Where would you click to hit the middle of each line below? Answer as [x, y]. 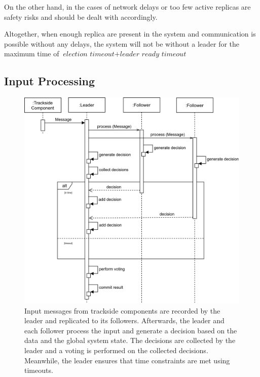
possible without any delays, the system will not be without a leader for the [122, 43]
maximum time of [32, 54]
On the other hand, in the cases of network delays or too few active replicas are [127, 7]
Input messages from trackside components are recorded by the [122, 310]
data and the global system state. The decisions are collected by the [130, 340]
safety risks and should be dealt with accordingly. [81, 16]
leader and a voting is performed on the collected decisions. [116, 350]
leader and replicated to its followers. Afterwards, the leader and [124, 320]
